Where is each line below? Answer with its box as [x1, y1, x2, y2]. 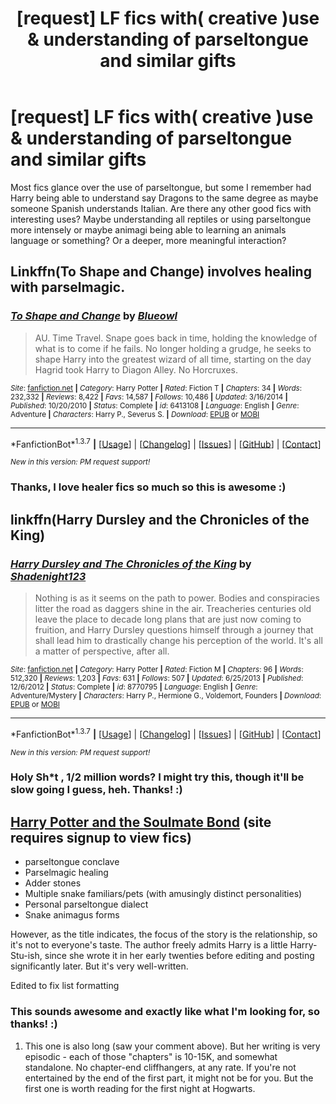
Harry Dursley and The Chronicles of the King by [10, 557, 252, 571]
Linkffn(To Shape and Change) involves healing [10, 263, 312, 281]
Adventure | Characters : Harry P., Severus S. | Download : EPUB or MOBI [10, 409, 260, 419]
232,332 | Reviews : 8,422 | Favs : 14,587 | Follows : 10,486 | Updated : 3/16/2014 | [10, 392, 288, 402]
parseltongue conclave [24, 856, 120, 868]
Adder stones [24, 877, 82, 889]
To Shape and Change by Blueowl [10, 309, 178, 323]
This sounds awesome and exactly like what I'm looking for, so [10, 1005, 321, 1019]
